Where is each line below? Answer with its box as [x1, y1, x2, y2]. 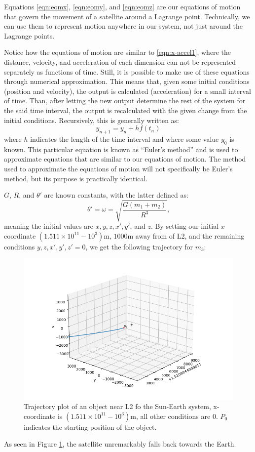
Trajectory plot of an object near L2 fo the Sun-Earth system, [24, 401, 211, 411]
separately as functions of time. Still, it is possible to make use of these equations [4, 66, 250, 77]
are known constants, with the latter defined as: [44, 190, 188, 200]
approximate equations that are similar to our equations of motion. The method [4, 154, 246, 164]
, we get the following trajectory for [85, 241, 193, 251]
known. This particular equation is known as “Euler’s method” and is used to [4, 144, 238, 154]
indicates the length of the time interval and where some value [30, 133, 219, 144]
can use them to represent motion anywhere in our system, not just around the [4, 21, 243, 31]
